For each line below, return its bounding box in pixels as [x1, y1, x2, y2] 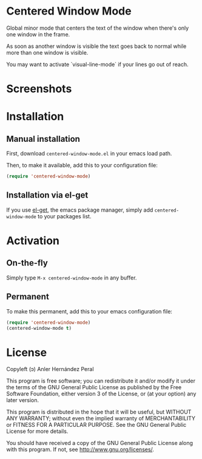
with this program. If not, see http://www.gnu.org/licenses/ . [6, 446, 155, 453]
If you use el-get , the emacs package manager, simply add [6, 206, 153, 213]
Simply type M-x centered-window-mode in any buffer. [6, 274, 137, 281]
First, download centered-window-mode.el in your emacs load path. [6, 150, 172, 157]
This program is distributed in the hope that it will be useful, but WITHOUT [6, 408, 192, 416]
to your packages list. [37, 212, 92, 219]
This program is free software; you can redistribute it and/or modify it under [6, 377, 196, 384]
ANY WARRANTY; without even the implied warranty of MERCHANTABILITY [6, 415, 196, 422]
